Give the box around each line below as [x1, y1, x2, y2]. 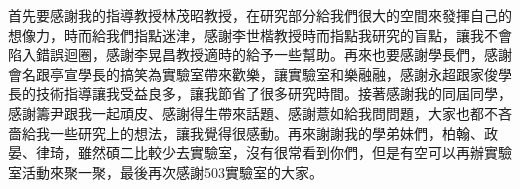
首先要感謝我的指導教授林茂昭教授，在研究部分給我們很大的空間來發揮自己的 [8, 5, 512, 25]
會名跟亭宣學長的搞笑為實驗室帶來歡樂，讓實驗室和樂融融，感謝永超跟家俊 [8, 63, 498, 84]
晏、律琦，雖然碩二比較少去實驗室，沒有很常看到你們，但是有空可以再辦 [8, 142, 484, 163]
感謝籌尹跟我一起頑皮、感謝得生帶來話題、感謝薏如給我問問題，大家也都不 [8, 102, 498, 123]
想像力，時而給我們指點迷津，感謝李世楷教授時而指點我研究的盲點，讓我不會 [8, 24, 512, 45]
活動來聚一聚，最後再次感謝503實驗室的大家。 [21, 161, 323, 182]
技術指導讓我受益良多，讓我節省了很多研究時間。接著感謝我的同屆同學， [35, 83, 512, 104]
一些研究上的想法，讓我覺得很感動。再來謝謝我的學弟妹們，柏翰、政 [49, 122, 498, 143]
